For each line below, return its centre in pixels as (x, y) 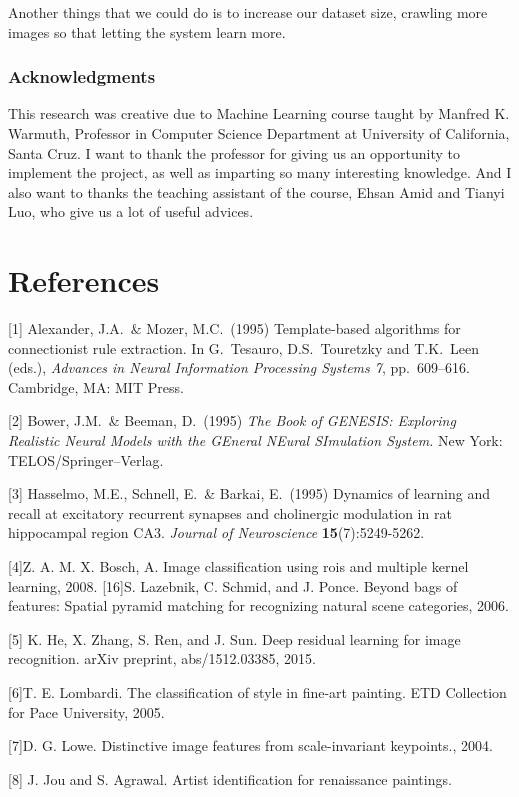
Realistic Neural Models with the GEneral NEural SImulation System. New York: (255, 440)
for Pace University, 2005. (86, 711)
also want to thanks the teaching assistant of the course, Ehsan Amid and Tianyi (256, 191)
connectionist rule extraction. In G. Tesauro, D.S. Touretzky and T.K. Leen (244, 347)
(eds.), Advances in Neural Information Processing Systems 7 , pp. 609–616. (239, 367)
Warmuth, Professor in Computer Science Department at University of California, (259, 133)
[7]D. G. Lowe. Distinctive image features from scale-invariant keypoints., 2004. (250, 745)
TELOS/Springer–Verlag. (86, 459)
